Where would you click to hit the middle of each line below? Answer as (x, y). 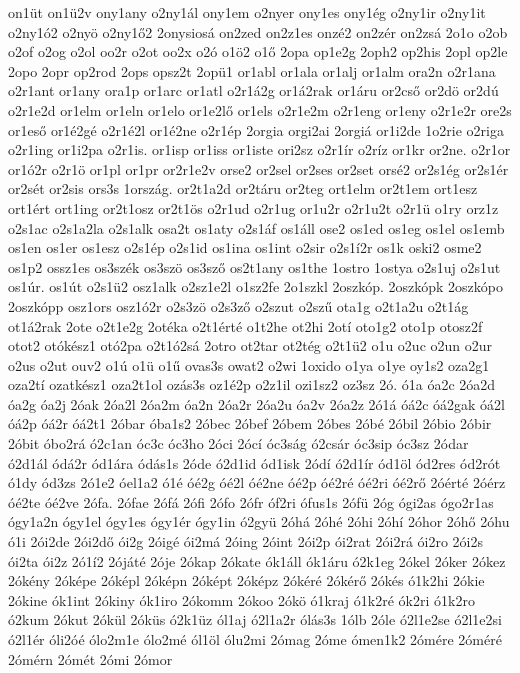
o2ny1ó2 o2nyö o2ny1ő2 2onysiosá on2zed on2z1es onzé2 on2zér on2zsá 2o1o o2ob (258, 31)
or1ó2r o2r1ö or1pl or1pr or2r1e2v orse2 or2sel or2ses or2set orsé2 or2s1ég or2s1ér (258, 168)
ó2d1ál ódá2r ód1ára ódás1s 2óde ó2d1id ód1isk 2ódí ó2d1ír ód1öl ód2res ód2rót (254, 462)
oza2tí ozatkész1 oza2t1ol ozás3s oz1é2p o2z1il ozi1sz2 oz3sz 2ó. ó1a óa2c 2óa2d (252, 384)
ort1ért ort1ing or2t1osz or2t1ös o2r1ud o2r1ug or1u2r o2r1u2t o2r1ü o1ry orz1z (253, 207)
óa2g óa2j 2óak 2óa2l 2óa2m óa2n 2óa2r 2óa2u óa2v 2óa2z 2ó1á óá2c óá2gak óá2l (256, 403)
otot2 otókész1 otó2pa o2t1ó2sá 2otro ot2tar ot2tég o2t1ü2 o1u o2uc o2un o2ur (250, 345)
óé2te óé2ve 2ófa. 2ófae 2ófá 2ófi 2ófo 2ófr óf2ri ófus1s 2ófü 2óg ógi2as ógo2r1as (251, 501)
